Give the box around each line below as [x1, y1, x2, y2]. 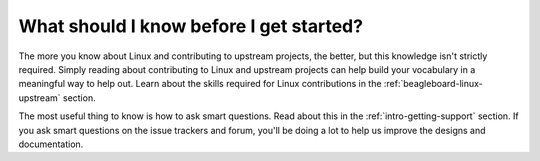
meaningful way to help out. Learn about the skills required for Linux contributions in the [18, 78, 382, 90]
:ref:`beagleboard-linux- [383, 78, 484, 90]
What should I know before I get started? [18, 15, 364, 37]
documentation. [18, 138, 84, 150]
